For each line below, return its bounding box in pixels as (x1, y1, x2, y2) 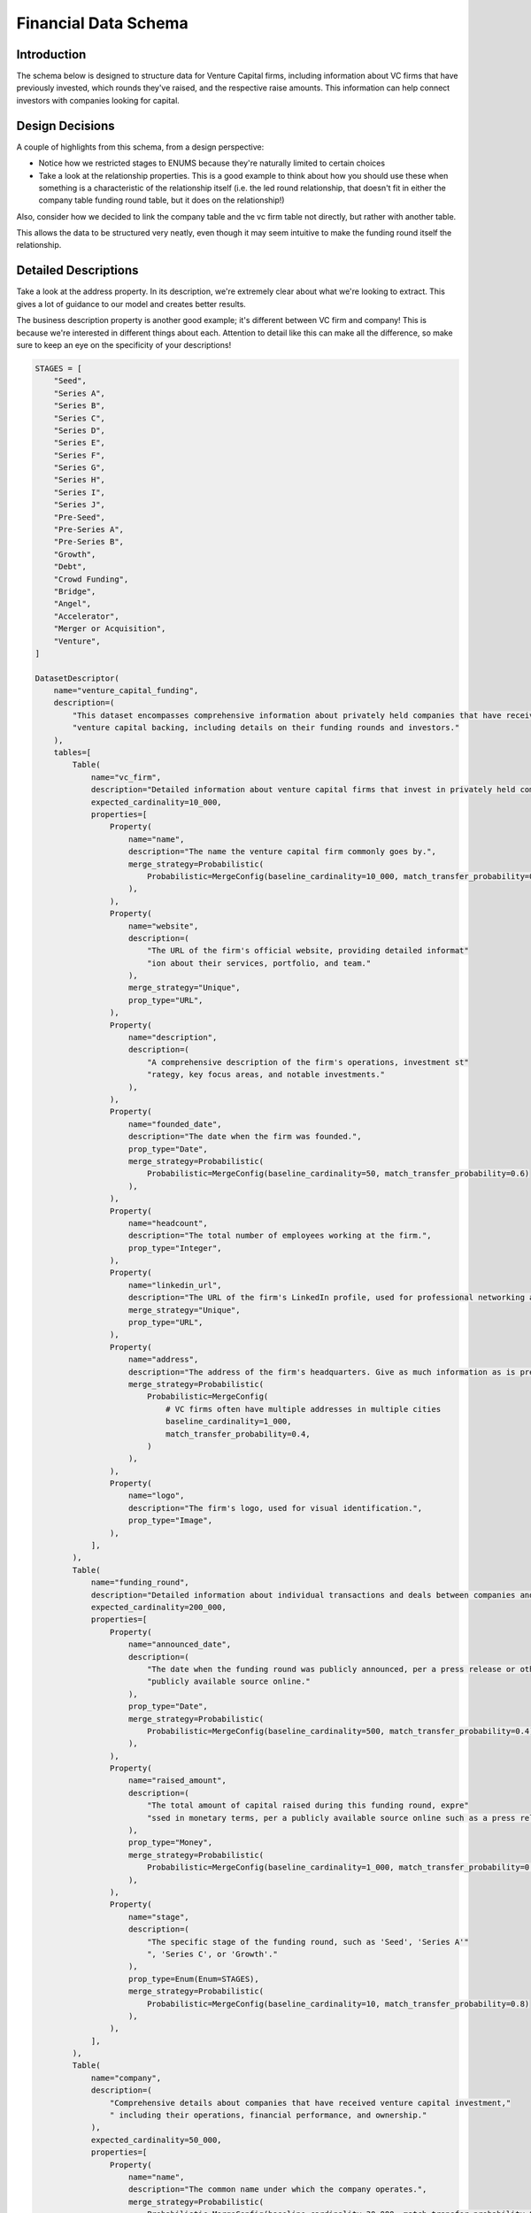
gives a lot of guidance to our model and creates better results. (16, 298, 247, 309)
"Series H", (53, 474, 106, 485)
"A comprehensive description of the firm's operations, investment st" (146, 1057, 469, 1067)
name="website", (128, 921, 199, 931)
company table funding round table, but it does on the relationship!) (38, 195, 285, 205)
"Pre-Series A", (53, 525, 124, 535)
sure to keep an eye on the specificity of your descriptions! (16, 339, 232, 350)
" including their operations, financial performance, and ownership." (109, 2110, 427, 2120)
